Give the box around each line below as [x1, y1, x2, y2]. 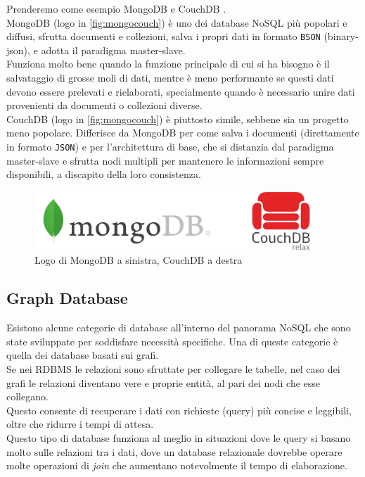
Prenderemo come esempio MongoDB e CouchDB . [6, 1, 226, 15]
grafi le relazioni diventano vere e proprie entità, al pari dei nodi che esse [6, 375, 321, 390]
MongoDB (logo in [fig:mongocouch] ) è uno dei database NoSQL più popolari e [6, 15, 347, 30]
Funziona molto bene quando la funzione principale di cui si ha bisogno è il [6, 56, 330, 71]
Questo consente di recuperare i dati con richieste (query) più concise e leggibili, [6, 402, 352, 417]
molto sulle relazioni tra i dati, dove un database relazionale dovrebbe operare [6, 444, 342, 459]
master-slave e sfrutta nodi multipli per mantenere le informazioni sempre [6, 153, 324, 167]
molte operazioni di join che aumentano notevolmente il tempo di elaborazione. [6, 458, 347, 473]
